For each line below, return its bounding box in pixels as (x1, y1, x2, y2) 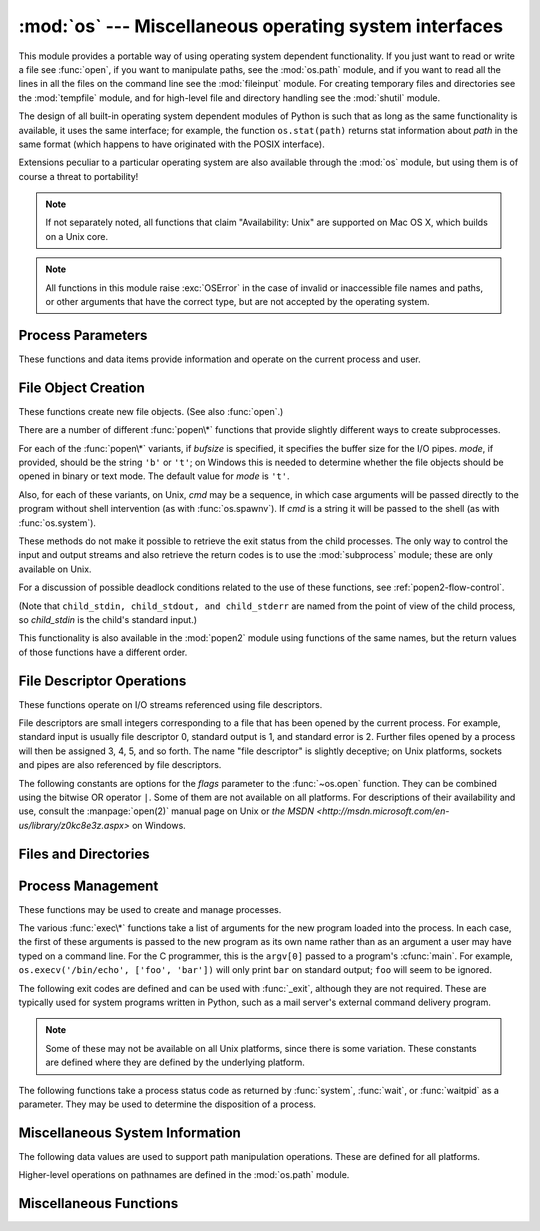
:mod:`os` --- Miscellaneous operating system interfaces (18, 15, 504, 37)
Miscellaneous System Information (18, 1124, 242, 1141)
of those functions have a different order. (18, 646, 188, 658)
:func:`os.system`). (18, 516, 97, 529)
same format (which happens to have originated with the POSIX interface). (18, 138, 325, 150)
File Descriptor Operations (18, 672, 187, 689)
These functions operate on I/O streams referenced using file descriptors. (18, 698, 323, 710)
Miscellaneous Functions (18, 1195, 179, 1212)
